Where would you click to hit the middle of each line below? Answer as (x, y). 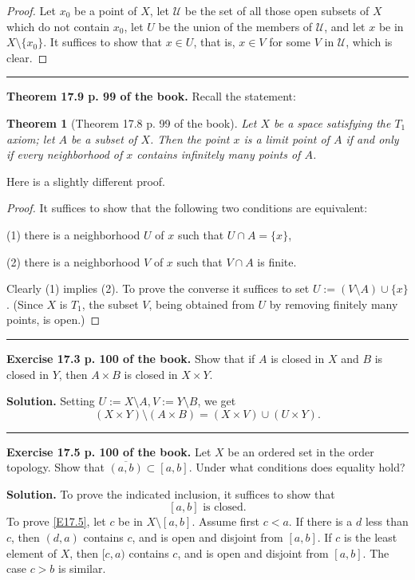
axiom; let (31, 138)
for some (290, 42)
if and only (372, 138)
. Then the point (190, 138)
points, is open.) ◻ (53, 320)
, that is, (214, 42)
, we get (217, 401)
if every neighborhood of (65, 154)
